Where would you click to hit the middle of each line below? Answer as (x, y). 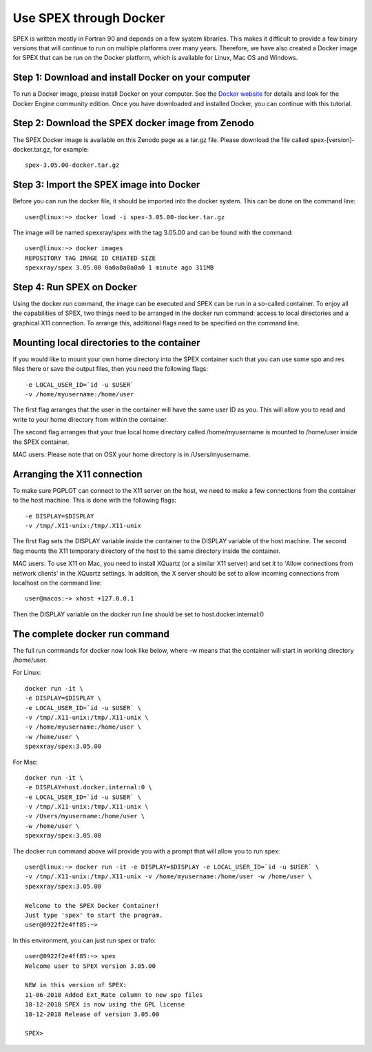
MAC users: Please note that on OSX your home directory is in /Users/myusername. (132, 454)
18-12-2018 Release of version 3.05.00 (92, 1014)
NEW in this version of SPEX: (76, 985)
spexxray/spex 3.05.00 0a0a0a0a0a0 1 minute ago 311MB (120, 268)
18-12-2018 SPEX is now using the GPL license (105, 1004)
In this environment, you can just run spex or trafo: (84, 940)
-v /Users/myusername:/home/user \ (85, 816)
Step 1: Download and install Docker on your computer (132, 78)
